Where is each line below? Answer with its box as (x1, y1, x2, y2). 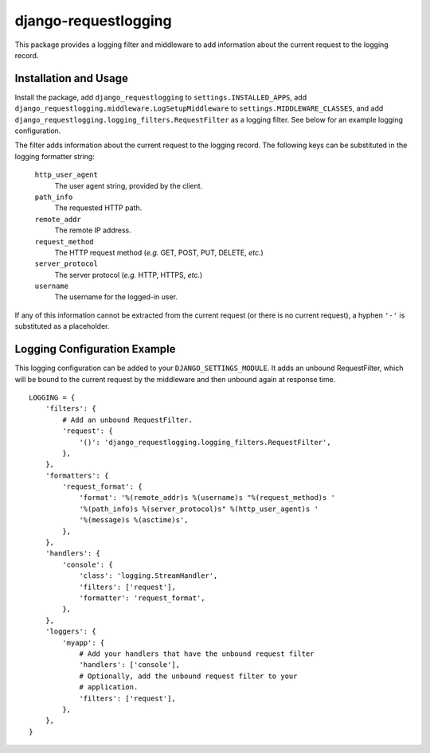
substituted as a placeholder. (14, 322, 110, 331)
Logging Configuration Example (14, 342, 176, 356)
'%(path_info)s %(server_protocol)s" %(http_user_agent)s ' (79, 504, 319, 513)
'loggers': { (45, 627, 96, 636)
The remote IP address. (54, 225, 131, 235)
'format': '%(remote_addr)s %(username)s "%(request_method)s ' (79, 494, 336, 502)
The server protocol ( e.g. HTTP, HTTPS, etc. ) (54, 270, 203, 279)
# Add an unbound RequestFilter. (62, 415, 193, 424)
